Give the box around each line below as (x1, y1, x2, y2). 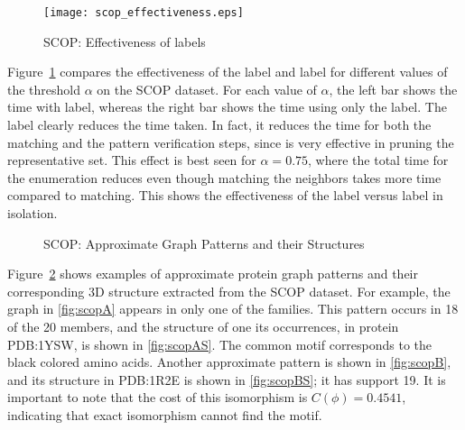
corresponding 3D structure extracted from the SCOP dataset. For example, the (7, 281, 451, 300)
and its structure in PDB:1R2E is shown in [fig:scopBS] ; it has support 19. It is (7, 370, 446, 389)
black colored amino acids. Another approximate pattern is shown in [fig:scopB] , (7, 352, 451, 371)
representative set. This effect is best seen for (7, 151, 256, 169)
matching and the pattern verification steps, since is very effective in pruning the (7, 133, 454, 151)
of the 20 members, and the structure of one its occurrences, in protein (7, 316, 399, 335)
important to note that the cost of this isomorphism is (7, 388, 308, 407)
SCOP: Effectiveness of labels (43, 32, 206, 50)
